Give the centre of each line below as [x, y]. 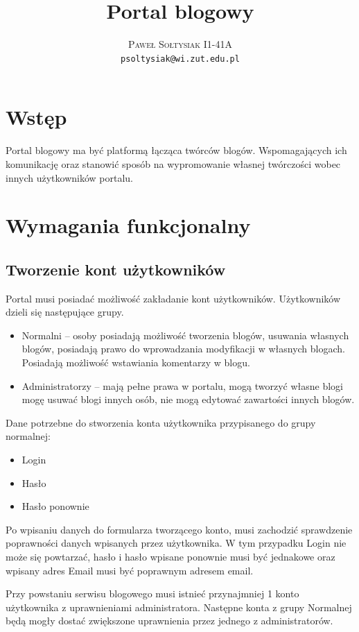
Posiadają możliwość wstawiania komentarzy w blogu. [136, 362]
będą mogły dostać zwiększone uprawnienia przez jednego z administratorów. [169, 621]
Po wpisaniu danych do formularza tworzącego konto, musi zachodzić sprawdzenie [179, 529]
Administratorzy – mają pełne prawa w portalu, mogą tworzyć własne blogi [182, 385]
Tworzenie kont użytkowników [116, 269]
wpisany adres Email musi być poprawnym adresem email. [130, 570]
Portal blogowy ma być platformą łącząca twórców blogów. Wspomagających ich [176, 150]
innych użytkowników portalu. [70, 177]
